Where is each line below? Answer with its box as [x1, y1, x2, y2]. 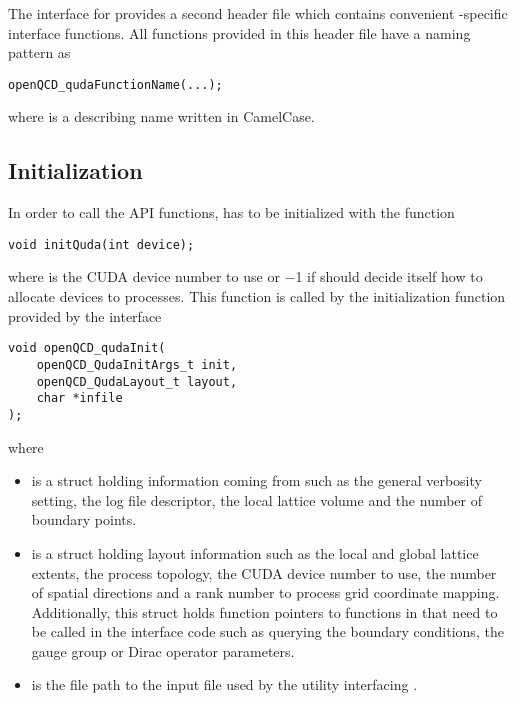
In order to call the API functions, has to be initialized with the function [8, 202, 455, 223]
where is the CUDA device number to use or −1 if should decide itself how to [8, 266, 483, 287]
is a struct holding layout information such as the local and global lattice [31, 542, 479, 563]
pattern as [8, 42, 71, 63]
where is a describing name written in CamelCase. [8, 106, 315, 127]
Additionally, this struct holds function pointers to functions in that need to [31, 601, 498, 622]
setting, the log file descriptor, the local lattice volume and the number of [31, 489, 483, 510]
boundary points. [31, 509, 137, 530]
